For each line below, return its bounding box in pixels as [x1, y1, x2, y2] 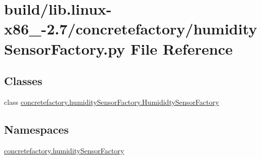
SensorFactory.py [4, 38, 125, 59]
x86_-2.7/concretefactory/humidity [4, 18, 257, 39]
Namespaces [4, 121, 69, 137]
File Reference [130, 38, 233, 59]
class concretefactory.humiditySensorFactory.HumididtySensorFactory [4, 96, 219, 107]
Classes [4, 73, 42, 89]
